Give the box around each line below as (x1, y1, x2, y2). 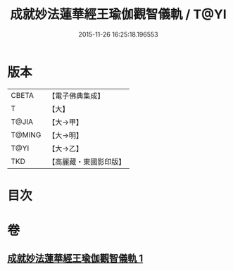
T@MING (11, 130, 42, 139)
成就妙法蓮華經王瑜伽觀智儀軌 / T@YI (10, 6, 227, 23)
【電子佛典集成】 (48, 91, 105, 101)
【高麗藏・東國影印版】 (48, 156, 126, 166)
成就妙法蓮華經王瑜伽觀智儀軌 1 (7, 253, 144, 265)
